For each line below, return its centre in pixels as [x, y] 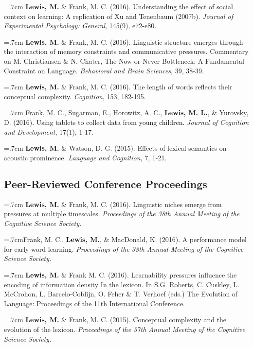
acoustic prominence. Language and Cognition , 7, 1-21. [85, 157]
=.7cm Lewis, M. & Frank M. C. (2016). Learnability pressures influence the [120, 275]
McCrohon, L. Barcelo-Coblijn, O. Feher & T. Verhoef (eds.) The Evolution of [121, 294]
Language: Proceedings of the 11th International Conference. [94, 303]
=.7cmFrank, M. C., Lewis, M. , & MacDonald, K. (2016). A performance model [125, 239]
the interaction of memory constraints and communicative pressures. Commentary [126, 51]
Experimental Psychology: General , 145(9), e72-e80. [80, 26]
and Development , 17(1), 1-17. [49, 131]
